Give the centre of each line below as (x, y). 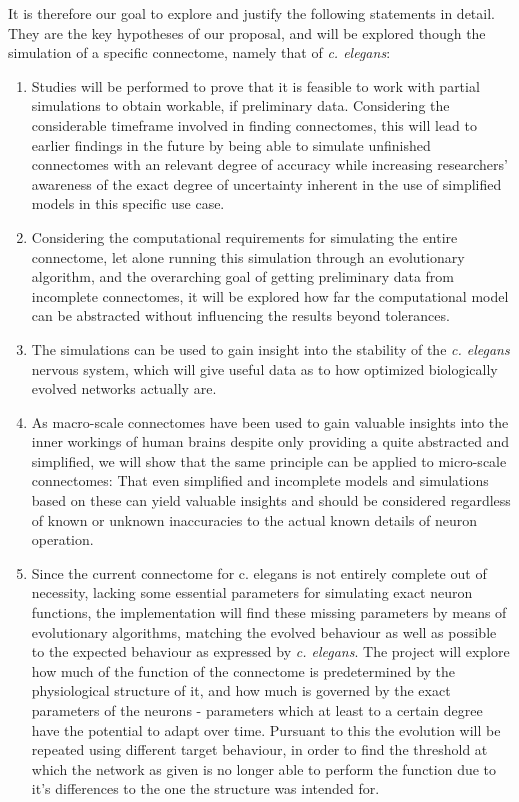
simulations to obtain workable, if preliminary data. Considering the (240, 105)
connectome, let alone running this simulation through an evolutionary (248, 256)
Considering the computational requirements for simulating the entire (244, 236)
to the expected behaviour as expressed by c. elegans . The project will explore (270, 651)
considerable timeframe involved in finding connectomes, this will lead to (254, 124)
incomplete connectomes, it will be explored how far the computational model (270, 295)
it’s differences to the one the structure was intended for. (205, 788)
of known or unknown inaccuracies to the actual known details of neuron (254, 519)
